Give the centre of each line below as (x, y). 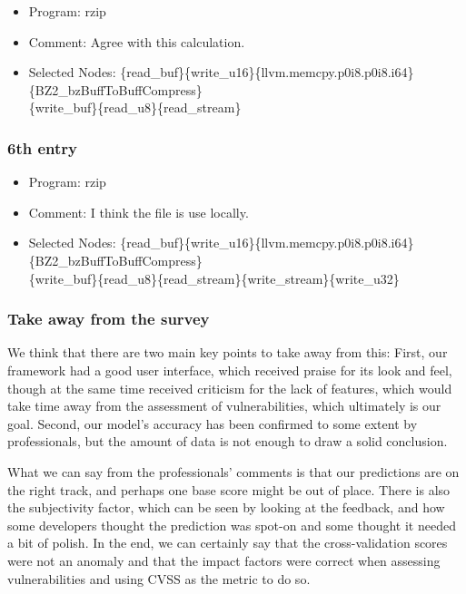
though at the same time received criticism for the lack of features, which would (230, 388)
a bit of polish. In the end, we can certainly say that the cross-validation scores (228, 543)
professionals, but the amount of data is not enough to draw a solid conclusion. (228, 441)
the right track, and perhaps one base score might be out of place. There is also (229, 489)
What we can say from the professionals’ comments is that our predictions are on (233, 471)
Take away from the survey (109, 319)
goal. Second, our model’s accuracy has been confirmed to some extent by (213, 423)
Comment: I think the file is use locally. (139, 212)
